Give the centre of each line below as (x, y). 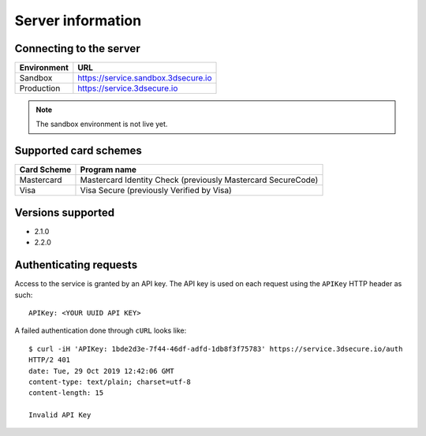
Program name (108, 170)
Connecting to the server (78, 48)
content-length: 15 (66, 393)
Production (40, 88)
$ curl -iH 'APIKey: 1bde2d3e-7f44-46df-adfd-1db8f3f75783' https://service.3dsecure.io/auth (216, 348)
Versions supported (64, 212)
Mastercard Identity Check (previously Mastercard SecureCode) (199, 180)
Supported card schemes (78, 151)
